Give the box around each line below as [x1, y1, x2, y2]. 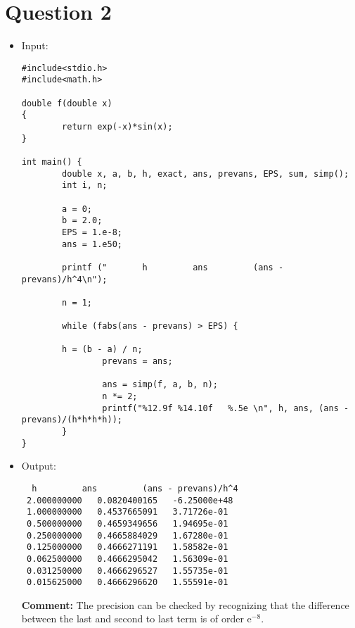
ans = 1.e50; [62, 239, 122, 249]
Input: [21, 38, 49, 53]
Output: [21, 458, 56, 473]
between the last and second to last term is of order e [21, 611, 252, 626]
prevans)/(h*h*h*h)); [21, 415, 122, 425]
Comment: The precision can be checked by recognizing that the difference [21, 597, 349, 612]
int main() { [21, 156, 82, 167]
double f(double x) [21, 98, 112, 108]
